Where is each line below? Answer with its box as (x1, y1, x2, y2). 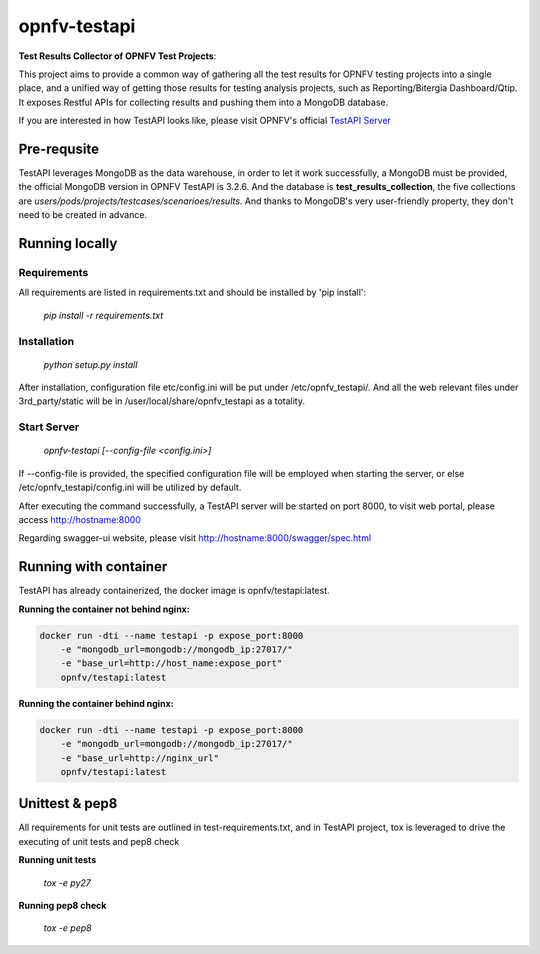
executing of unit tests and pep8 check (18, 835, 180, 847)
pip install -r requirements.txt (43, 309, 164, 321)
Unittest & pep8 (18, 795, 118, 812)
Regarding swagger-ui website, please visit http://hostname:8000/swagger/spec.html (18, 532, 372, 544)
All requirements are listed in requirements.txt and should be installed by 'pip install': (18, 286, 367, 299)
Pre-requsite (18, 140, 100, 157)
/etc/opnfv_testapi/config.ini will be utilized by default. (18, 481, 242, 494)
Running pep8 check (18, 900, 107, 912)
